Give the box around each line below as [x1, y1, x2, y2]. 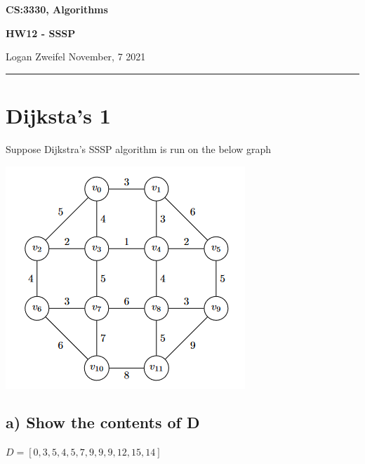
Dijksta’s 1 [6, 100, 111, 129]
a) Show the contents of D [6, 411, 200, 433]
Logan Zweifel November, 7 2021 [6, 49, 146, 64]
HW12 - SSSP [6, 25, 76, 40]
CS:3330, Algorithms [6, 2, 108, 16]
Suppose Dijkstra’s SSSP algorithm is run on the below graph [6, 141, 272, 156]
